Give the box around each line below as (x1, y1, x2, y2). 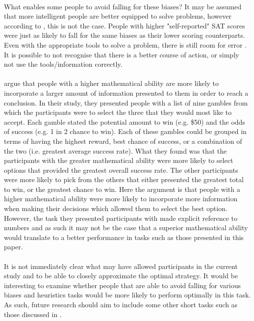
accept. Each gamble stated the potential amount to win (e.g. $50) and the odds (4, 116, 245, 127)
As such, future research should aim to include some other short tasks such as (4, 299, 238, 309)
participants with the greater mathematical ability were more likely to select (4, 155, 233, 165)
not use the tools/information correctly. (4, 59, 123, 69)
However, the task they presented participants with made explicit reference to (4, 213, 237, 223)
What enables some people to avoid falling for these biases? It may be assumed (4, 1, 242, 11)
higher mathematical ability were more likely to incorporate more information (4, 193, 238, 204)
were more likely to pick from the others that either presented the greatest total (4, 174, 244, 185)
